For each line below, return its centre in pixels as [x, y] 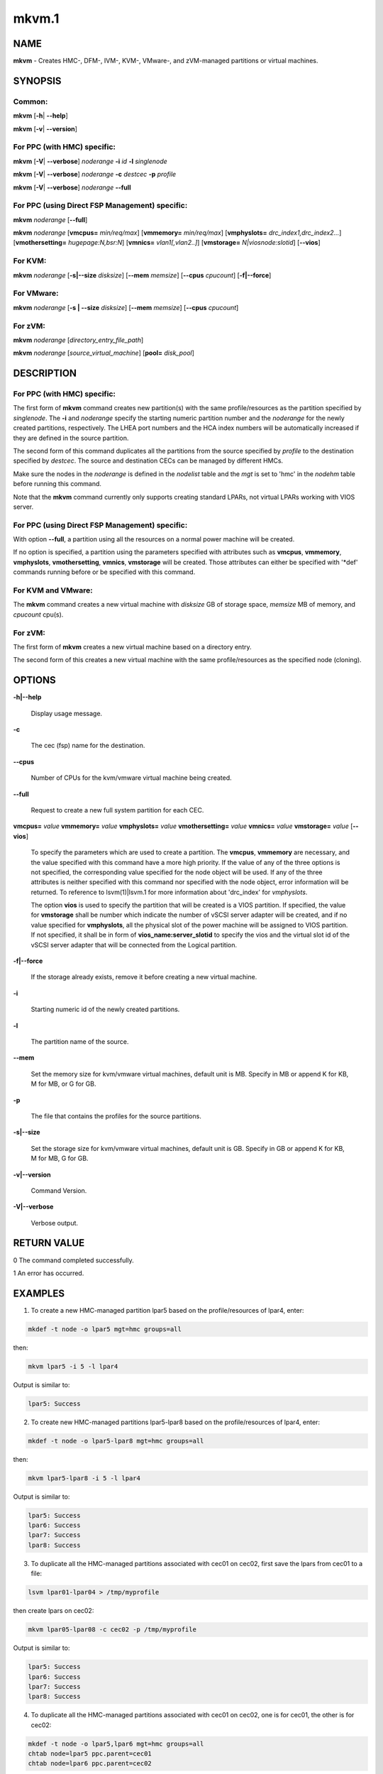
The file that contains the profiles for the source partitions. [116, 1116]
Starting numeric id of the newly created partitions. [105, 1009]
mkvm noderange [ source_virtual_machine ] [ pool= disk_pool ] [104, 353]
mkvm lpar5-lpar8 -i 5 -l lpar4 [84, 1478]
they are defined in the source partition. [71, 438]
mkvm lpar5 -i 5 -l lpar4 [73, 1366]
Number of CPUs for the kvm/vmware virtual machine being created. [131, 778]
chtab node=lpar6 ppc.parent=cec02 [90, 1764]
